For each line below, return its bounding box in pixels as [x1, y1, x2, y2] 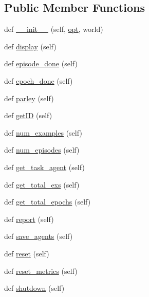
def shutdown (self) [4, 283, 65, 293]
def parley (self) [4, 92, 54, 103]
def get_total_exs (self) [4, 179, 80, 190]
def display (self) [4, 41, 57, 51]
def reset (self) [4, 248, 49, 258]
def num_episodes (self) [4, 144, 80, 155]
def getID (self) [4, 110, 52, 121]
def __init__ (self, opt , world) [4, 24, 103, 34]
